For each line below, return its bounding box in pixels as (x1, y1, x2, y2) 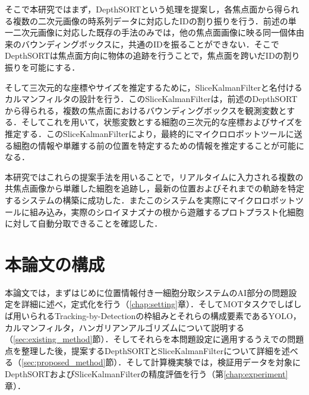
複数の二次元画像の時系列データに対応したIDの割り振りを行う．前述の (12, 14, 288, 27)
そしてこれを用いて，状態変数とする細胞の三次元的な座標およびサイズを (21, 116, 303, 128)
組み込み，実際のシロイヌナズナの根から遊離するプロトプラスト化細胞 (29, 205, 304, 218)
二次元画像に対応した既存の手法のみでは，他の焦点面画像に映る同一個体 (12, 26, 296, 39)
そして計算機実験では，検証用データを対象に (126, 356, 301, 368)
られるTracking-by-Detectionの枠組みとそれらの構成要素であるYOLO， (29, 310, 301, 321)
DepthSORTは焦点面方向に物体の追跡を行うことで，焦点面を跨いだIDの (5, 49, 283, 62)
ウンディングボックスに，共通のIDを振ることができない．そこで (29, 37, 279, 50)
